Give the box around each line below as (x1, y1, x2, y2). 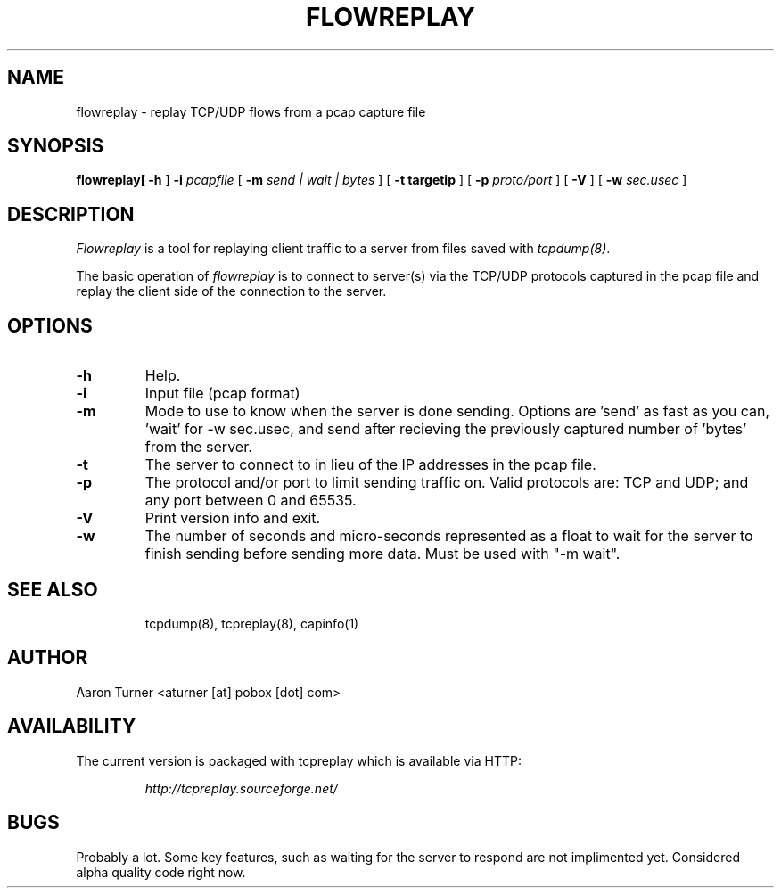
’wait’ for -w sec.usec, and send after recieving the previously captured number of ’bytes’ (144, 420, 747, 439)
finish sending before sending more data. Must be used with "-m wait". (144, 545, 621, 563)
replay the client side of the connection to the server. (76, 283, 387, 300)
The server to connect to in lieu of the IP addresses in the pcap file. (144, 456, 596, 474)
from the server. (144, 438, 252, 456)
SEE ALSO (7, 578, 98, 601)
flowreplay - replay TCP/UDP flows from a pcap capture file (76, 103, 426, 119)
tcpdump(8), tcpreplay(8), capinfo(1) (144, 615, 359, 631)
